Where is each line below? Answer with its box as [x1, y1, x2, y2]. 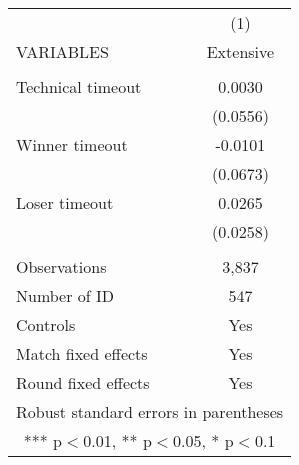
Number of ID [16, 284, 115, 307]
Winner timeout [16, 133, 128, 156]
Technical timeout [16, 75, 142, 98]
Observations [16, 255, 107, 278]
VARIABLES [16, 40, 109, 63]
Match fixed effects [16, 342, 148, 365]
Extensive [206, 40, 275, 63]
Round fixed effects [16, 371, 150, 394]
